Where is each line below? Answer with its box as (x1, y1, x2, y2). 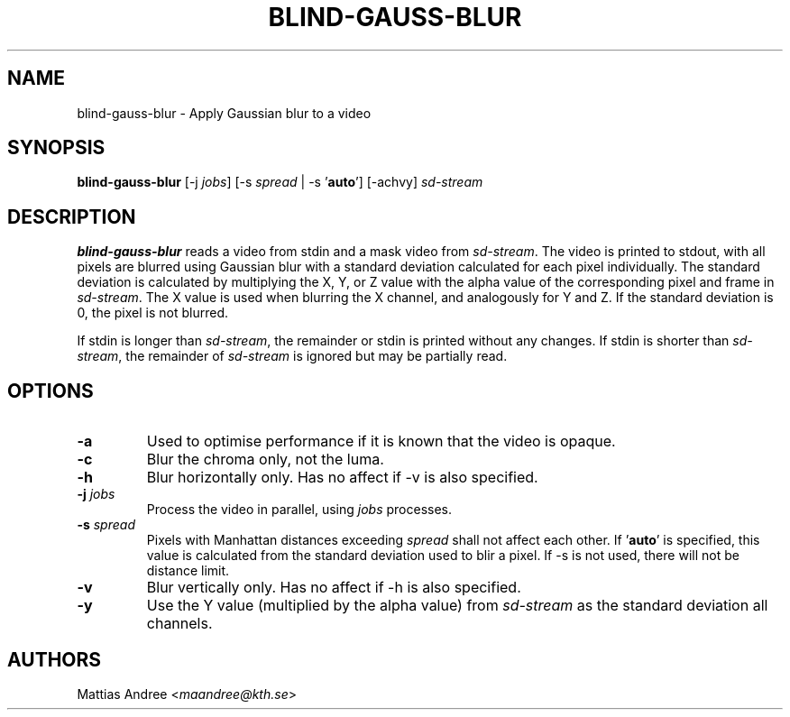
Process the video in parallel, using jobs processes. (146, 501, 453, 518)
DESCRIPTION (7, 205, 136, 228)
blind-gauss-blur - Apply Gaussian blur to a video (77, 105, 372, 121)
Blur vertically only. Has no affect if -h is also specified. (146, 578, 521, 597)
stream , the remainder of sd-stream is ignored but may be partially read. (77, 348, 508, 364)
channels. (146, 614, 213, 633)
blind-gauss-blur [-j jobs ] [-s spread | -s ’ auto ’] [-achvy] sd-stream (77, 174, 483, 190)
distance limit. (146, 563, 230, 579)
